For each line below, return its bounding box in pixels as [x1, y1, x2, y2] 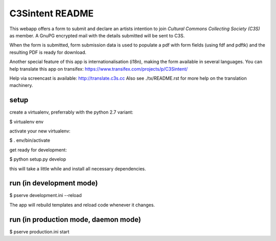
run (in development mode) [9, 179, 98, 188]
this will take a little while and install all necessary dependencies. [9, 165, 146, 171]
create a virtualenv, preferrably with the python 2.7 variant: [9, 109, 133, 115]
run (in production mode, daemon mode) [9, 215, 142, 224]
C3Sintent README [9, 8, 94, 19]
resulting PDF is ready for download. [9, 49, 87, 55]
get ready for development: [9, 146, 67, 153]
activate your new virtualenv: [9, 128, 71, 134]
